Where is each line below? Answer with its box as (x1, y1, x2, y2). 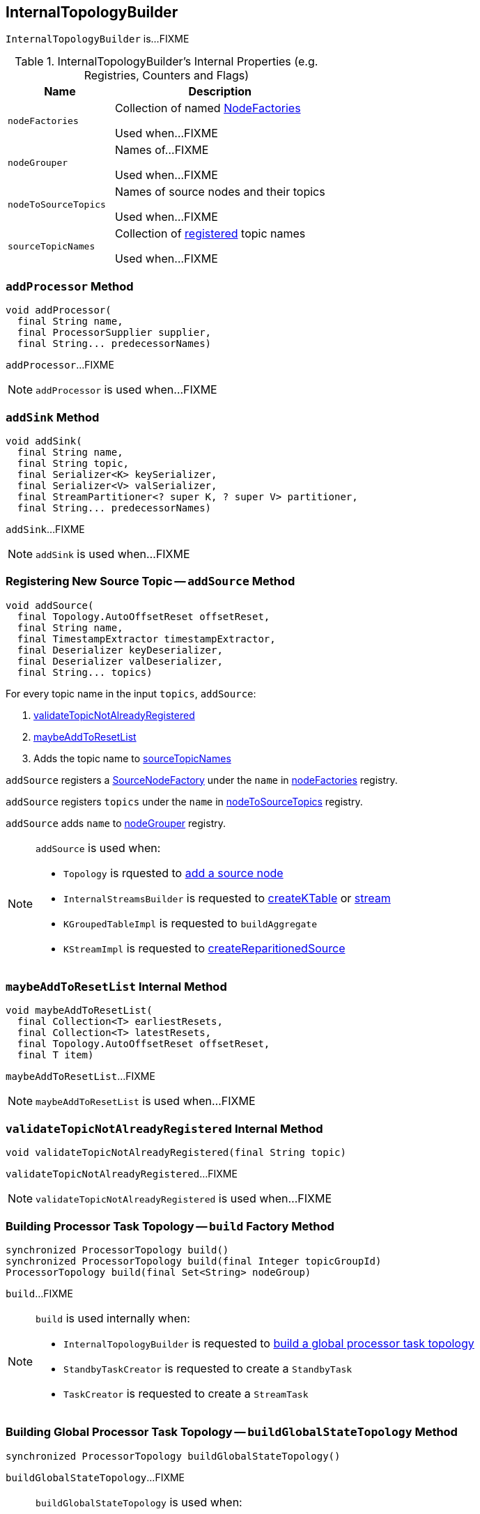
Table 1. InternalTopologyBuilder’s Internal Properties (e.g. (15, 54, 318, 69)
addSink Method (6, 410, 100, 424)
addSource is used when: (36, 840, 161, 855)
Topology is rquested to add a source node (63, 865, 284, 880)
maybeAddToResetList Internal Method (6, 980, 227, 994)
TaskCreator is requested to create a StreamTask (63, 1386, 309, 1400)
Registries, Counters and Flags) (84, 68, 249, 83)
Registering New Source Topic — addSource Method (6, 574, 295, 589)
